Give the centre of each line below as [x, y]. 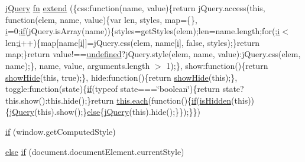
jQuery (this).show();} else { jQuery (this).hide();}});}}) [105, 112]
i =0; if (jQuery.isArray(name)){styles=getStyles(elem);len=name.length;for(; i [143, 31]
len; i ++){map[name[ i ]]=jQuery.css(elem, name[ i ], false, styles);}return [132, 42]
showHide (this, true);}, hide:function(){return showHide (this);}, [121, 77]
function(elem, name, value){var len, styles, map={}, [101, 19]
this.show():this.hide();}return [60, 100]
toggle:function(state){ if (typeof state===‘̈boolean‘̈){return [113, 89]
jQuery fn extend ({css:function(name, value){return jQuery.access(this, [135, 8]
